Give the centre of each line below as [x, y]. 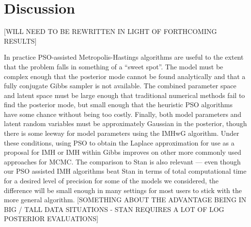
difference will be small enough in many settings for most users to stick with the [123, 190]
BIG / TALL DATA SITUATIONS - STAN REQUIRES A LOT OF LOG [114, 209]
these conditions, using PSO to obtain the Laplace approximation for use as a [119, 142]
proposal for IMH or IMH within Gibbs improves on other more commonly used [123, 152]
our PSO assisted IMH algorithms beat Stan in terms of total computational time [125, 171]
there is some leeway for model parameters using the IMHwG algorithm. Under [122, 133]
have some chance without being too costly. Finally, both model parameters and [123, 114]
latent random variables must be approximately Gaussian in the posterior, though [125, 123]
